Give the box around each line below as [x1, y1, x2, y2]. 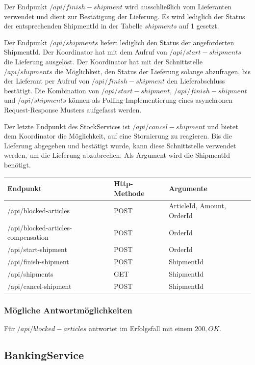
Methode [113, 188, 145, 198]
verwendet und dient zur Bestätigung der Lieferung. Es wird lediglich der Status [4, 11, 245, 21]
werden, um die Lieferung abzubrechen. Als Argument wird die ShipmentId [4, 150, 230, 160]
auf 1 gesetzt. [179, 21, 219, 31]
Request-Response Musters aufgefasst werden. [4, 104, 142, 114]
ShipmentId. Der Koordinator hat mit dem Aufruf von [4, 47, 167, 57]
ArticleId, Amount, [169, 200, 226, 211]
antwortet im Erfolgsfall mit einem [89, 323, 193, 334]
